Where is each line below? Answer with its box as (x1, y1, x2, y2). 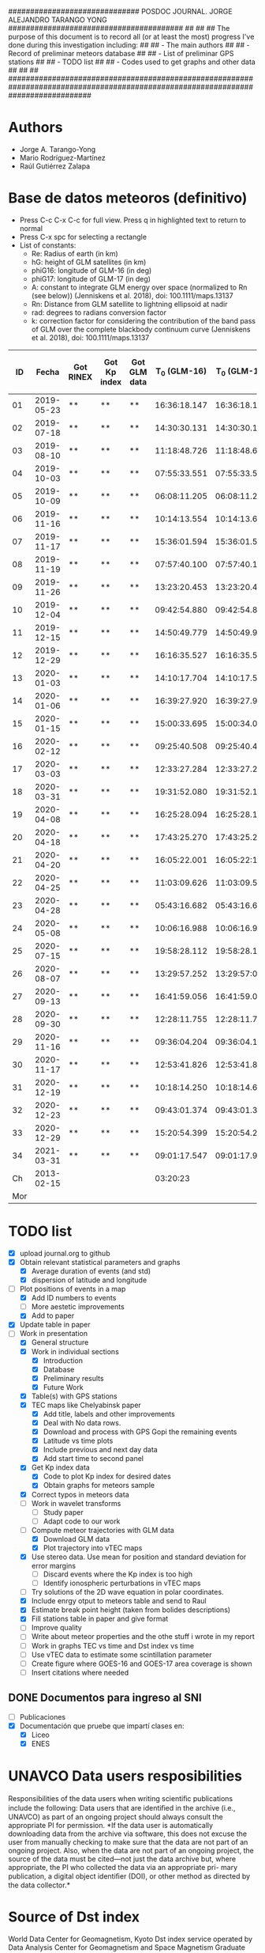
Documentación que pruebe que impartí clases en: (19, 1720, 185, 1731)
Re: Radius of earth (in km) (31, 248, 118, 258)
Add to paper (31, 1311, 75, 1320)
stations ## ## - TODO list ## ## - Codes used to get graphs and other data (8, 57, 256, 66)
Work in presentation (19, 1329, 88, 1338)
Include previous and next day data (43, 1445, 158, 1455)
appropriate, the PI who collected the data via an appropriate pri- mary (8, 1862, 238, 1872)
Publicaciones (19, 1712, 65, 1721)
